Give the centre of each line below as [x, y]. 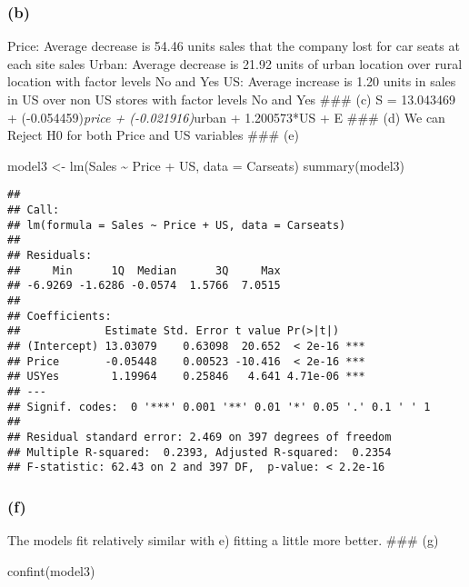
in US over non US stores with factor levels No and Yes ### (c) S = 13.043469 [232, 99]
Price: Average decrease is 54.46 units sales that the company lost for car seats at [234, 46]
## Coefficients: [60, 316]
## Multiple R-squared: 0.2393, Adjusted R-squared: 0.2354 [200, 452]
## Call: [34, 210]
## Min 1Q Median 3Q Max [144, 270]
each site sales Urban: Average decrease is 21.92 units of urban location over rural [235, 63]
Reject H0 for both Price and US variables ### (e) [154, 135]
